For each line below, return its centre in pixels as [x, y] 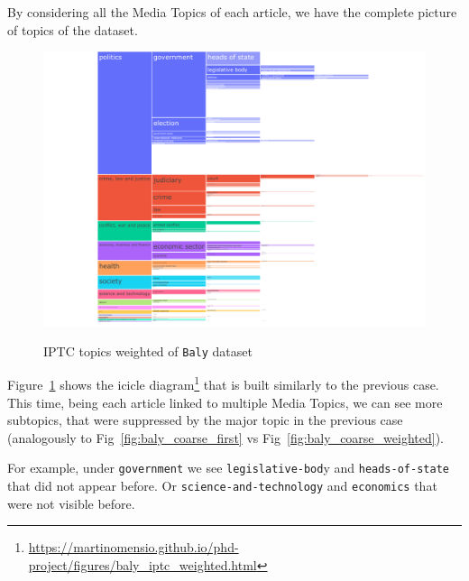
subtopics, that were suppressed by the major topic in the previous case [205, 420]
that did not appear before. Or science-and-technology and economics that [222, 486]
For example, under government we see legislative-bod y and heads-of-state [228, 468]
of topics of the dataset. [73, 29]
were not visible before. [71, 503]
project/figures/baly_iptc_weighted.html [143, 564]
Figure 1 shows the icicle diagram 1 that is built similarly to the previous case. [223, 383]
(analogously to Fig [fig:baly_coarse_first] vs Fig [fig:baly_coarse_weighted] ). [225, 437]
